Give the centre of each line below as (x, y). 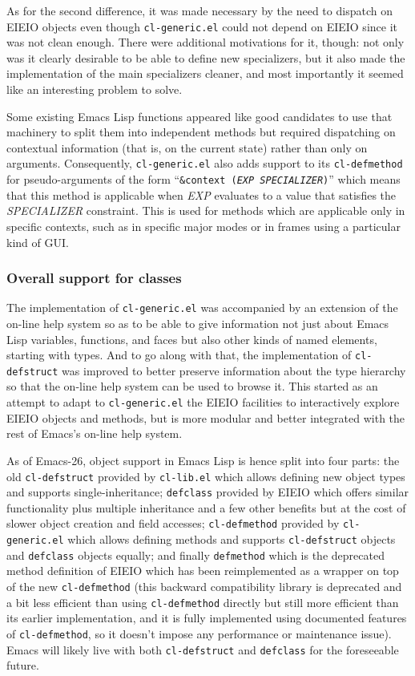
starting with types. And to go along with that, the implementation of (179, 355)
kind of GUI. (38, 242)
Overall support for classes (94, 278)
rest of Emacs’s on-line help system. (95, 433)
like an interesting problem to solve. (95, 89)
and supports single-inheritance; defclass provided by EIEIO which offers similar (208, 492)
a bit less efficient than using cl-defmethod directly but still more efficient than (203, 602)
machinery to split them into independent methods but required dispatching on (201, 132)
